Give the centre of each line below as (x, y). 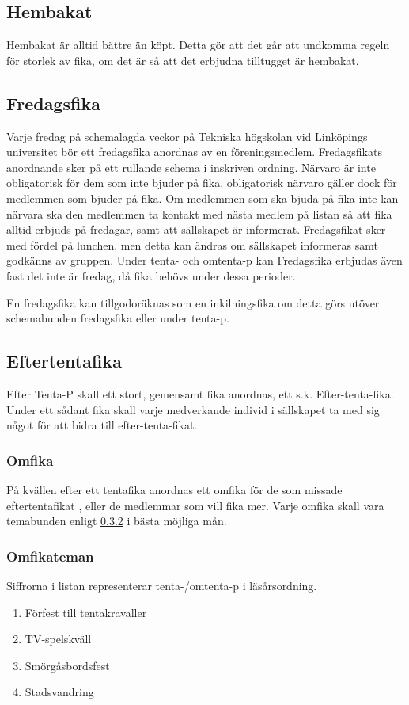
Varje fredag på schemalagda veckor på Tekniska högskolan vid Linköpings (187, 136)
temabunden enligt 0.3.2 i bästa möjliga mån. (117, 521)
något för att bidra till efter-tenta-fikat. (102, 425)
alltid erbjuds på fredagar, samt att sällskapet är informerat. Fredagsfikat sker (196, 229)
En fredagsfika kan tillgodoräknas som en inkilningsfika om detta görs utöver (193, 302)
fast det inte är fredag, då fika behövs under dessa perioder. (151, 275)
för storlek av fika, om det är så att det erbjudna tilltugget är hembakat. (183, 60)
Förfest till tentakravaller (86, 612)
